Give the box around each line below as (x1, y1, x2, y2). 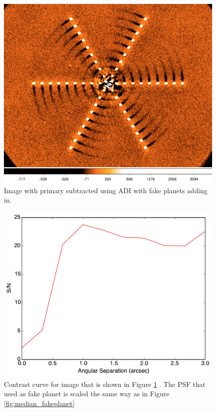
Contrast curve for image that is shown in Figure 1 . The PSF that (4, 379, 206, 389)
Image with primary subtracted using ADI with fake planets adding (4, 185, 208, 195)
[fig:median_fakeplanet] (4, 398, 75, 408)
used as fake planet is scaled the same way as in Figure (4, 388, 170, 399)
